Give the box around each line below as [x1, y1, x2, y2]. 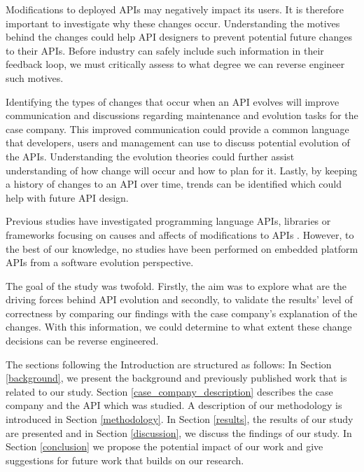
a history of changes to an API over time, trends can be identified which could [6, 176, 342, 191]
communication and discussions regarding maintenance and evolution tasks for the [6, 108, 358, 123]
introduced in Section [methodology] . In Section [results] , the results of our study [6, 412, 353, 426]
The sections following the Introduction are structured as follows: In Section [6, 356, 332, 371]
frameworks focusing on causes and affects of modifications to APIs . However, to [6, 227, 354, 242]
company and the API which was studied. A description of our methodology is [6, 398, 342, 412]
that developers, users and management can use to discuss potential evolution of [6, 135, 350, 150]
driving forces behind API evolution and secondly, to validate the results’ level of [6, 292, 353, 307]
